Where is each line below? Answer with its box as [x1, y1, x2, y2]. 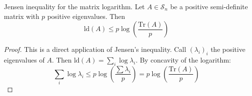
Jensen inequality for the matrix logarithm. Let [4, 1, 145, 11]
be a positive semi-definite [170, 1, 248, 11]
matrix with [4, 11, 39, 21]
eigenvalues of [4, 54, 45, 64]
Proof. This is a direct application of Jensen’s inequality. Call [4, 44, 186, 54]
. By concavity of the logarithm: [135, 54, 231, 64]
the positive [210, 44, 246, 54]
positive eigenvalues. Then [47, 11, 126, 21]
